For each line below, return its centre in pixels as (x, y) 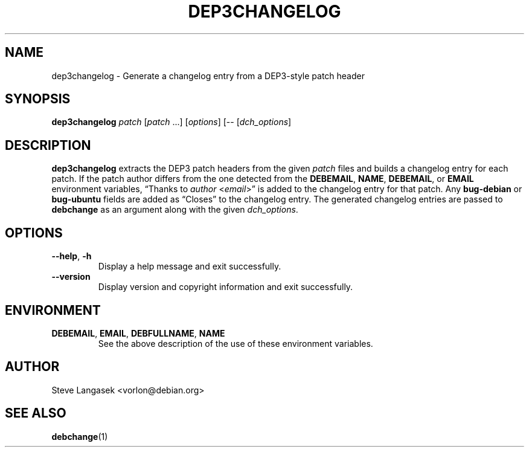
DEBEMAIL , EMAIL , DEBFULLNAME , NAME (138, 333)
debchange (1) (80, 436)
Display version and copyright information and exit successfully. (226, 287)
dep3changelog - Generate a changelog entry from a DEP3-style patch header (208, 76)
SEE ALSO (36, 413)
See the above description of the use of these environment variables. (236, 343)
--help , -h (72, 256)
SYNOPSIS (38, 99)
